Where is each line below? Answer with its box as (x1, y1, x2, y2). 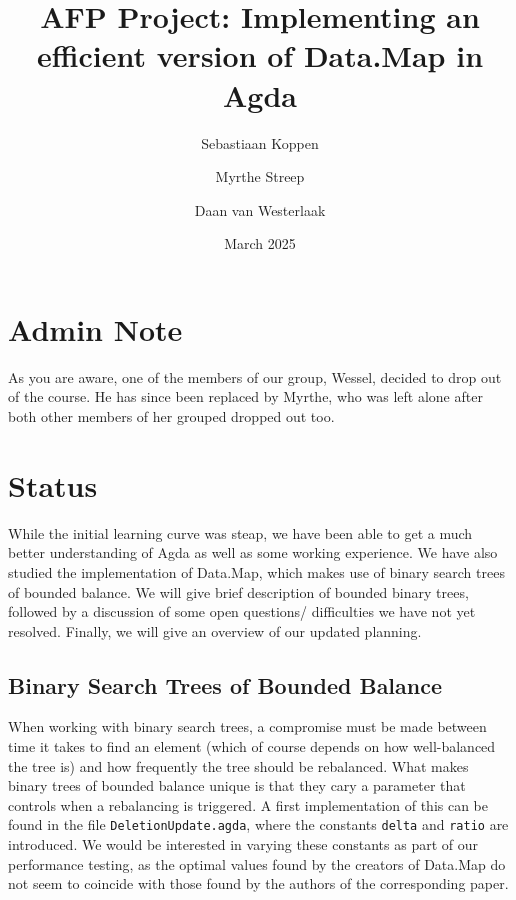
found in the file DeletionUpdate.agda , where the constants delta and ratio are (8, 814, 509, 835)
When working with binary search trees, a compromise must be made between (8, 716, 487, 737)
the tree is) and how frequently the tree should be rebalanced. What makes (8, 755, 469, 776)
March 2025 (224, 233, 296, 254)
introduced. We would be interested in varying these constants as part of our (8, 834, 478, 855)
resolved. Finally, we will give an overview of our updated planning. (8, 620, 422, 641)
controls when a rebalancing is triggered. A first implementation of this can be (8, 794, 489, 815)
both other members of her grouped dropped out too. (8, 406, 335, 426)
